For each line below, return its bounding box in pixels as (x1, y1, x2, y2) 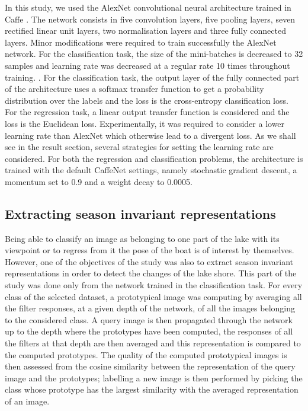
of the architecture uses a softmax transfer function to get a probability (5, 82, 264, 95)
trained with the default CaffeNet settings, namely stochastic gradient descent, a (5, 164, 297, 176)
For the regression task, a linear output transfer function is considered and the (5, 106, 290, 118)
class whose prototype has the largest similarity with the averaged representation (5, 383, 299, 396)
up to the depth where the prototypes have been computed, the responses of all (5, 325, 293, 337)
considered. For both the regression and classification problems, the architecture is (5, 152, 303, 164)
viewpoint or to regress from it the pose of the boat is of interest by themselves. (5, 244, 294, 256)
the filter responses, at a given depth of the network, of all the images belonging (5, 302, 296, 314)
